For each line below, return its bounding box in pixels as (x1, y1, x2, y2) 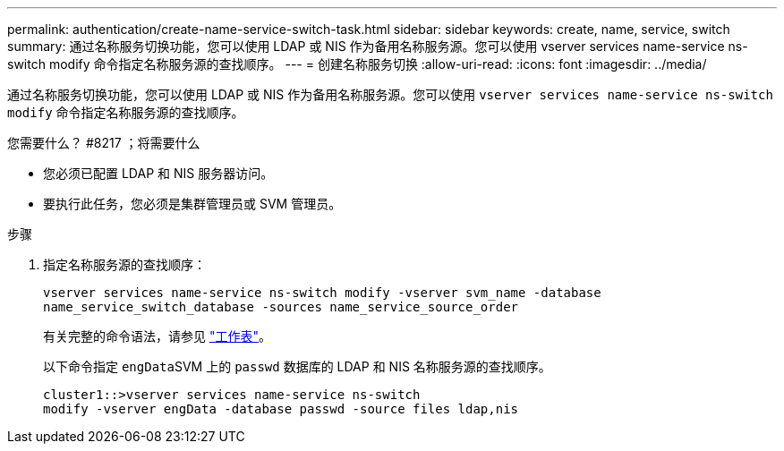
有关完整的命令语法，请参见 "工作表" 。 (43, 328, 271, 344)
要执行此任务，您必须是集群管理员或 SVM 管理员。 (43, 196, 342, 211)
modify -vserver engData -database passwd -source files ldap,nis (43, 402, 519, 416)
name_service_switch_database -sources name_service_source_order (43, 300, 519, 314)
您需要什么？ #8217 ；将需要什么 (7, 135, 200, 150)
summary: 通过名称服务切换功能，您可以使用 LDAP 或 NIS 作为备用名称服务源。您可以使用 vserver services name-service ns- (7, 38, 748, 54)
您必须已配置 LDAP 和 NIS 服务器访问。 (43, 166, 274, 181)
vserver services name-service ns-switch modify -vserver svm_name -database (43, 285, 601, 300)
